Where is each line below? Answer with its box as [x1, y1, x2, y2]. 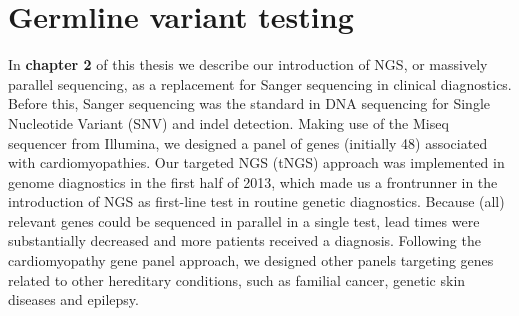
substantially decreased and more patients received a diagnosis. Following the [8, 230, 481, 251]
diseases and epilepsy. [8, 289, 139, 310]
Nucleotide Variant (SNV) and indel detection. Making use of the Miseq [8, 112, 449, 133]
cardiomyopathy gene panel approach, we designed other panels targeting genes [8, 250, 494, 271]
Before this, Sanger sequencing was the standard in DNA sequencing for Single [8, 93, 490, 114]
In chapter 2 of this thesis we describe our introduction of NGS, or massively [8, 54, 488, 75]
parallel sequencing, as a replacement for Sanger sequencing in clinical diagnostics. [8, 73, 512, 94]
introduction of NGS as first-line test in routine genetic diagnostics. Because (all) [8, 191, 505, 212]
